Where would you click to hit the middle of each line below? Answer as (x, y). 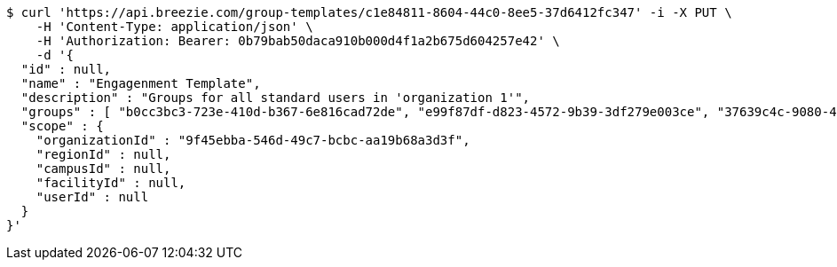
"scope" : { (62, 126)
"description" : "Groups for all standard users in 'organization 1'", (276, 98)
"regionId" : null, (103, 154)
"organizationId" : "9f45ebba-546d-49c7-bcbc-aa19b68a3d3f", (253, 140)
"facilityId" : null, (111, 183)
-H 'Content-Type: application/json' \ (174, 27)
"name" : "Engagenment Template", (141, 83)
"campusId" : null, (103, 169)
